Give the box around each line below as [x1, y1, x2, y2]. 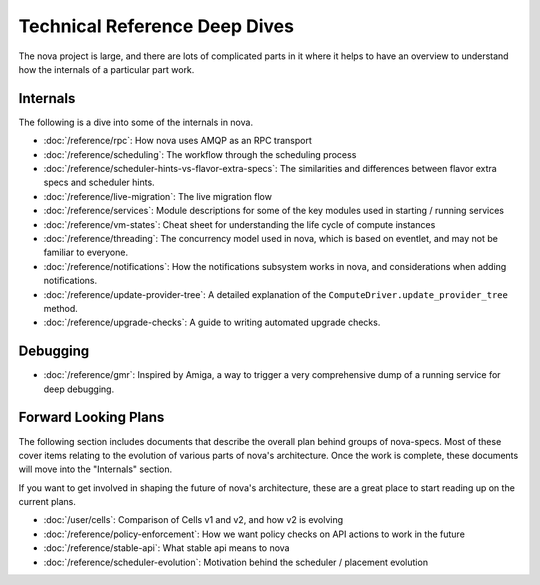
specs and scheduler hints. [43, 176, 155, 189]
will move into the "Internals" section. [18, 463, 173, 475]
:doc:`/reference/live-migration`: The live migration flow [43, 190, 272, 202]
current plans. [18, 496, 77, 508]
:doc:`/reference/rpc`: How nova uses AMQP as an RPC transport [43, 135, 312, 147]
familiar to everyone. [43, 246, 129, 259]
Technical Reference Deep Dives [18, 15, 295, 37]
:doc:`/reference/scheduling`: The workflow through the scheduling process [43, 148, 357, 160]
